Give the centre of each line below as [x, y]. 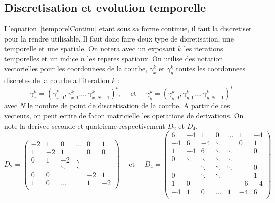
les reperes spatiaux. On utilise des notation [155, 58]
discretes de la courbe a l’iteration [57, 80]
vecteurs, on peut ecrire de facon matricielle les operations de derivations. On [124, 116]
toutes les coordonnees [211, 68]
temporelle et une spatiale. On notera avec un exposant [90, 48]
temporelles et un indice [41, 58]
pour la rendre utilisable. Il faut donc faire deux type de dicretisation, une [119, 38]
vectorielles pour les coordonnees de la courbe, [76, 68]
